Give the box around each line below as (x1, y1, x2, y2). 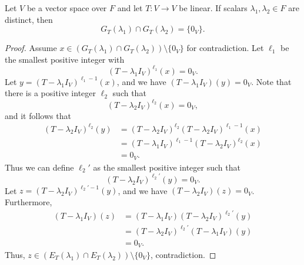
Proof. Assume (5, 42, 57, 54)
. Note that (251, 75, 292, 87)
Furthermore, (5, 195, 52, 208)
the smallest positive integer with (5, 53, 125, 65)
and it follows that (5, 109, 71, 121)
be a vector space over (26, 2, 107, 13)
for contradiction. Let (186, 42, 264, 54)
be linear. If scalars (179, 2, 248, 13)
